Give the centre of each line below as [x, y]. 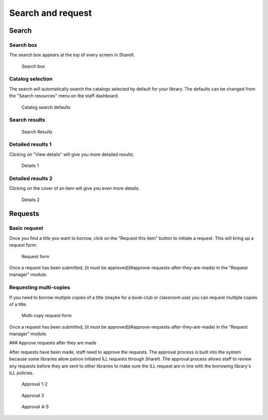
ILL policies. [22, 373]
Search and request [50, 13]
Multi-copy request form [47, 316]
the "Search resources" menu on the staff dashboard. [64, 96]
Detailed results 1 [30, 144]
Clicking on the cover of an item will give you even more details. [74, 188]
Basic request [26, 228]
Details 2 [31, 200]
